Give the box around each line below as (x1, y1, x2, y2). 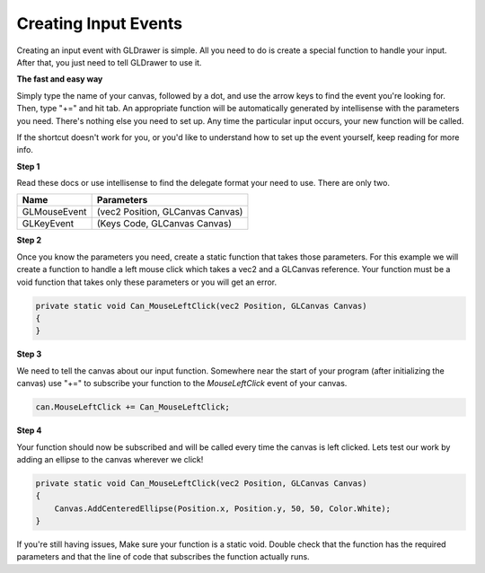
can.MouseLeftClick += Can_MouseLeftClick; (35, 402, 231, 412)
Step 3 (16, 348, 42, 359)
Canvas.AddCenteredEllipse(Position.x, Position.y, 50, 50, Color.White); (54, 503, 391, 514)
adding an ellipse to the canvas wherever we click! (16, 454, 204, 464)
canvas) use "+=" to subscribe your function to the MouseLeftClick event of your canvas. (16, 378, 348, 389)
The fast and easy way (16, 74, 103, 84)
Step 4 (16, 425, 42, 436)
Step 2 (16, 234, 42, 246)
